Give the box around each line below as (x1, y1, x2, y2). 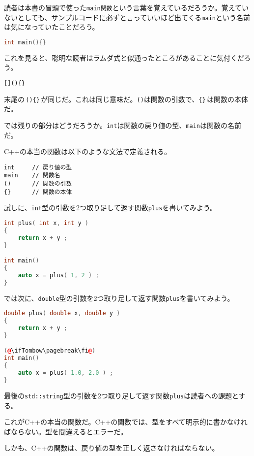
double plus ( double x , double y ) (4, 310, 120, 317)
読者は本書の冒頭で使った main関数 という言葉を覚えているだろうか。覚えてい (4, 2, 249, 12)
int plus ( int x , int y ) (4, 220, 88, 227)
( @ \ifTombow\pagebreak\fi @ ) (4, 347, 96, 355)
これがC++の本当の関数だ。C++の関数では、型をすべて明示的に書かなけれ (4, 417, 248, 427)
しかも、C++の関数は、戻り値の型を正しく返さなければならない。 (4, 443, 219, 453)
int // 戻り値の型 (4, 163, 72, 171)
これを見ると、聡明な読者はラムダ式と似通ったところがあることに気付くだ (4, 52, 244, 63)
